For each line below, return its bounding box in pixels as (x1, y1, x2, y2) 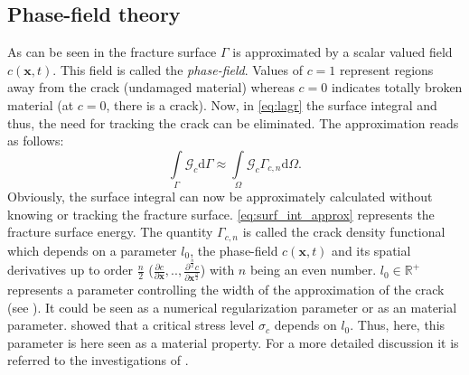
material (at (7, 95, 74, 114)
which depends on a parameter (7, 240, 177, 259)
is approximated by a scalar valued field (232, 42, 453, 61)
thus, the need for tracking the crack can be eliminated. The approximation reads (7, 113, 459, 132)
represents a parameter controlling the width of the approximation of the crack (7, 279, 445, 298)
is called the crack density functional (242, 222, 446, 241)
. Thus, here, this (350, 315, 446, 334)
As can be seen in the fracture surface (7, 42, 217, 61)
